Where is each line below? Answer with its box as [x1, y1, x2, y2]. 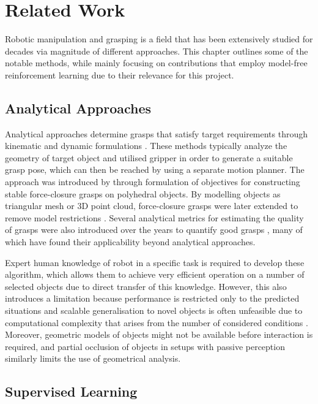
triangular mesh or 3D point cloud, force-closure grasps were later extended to [5, 199, 298, 212]
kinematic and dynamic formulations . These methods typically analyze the [5, 139, 287, 152]
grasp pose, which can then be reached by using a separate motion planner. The [5, 163, 305, 176]
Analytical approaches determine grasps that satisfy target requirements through [5, 127, 308, 140]
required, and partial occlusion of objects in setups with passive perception [5, 340, 285, 353]
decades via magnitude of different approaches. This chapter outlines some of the [5, 44, 308, 57]
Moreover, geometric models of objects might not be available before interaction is [5, 328, 313, 341]
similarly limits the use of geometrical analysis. [5, 352, 181, 365]
